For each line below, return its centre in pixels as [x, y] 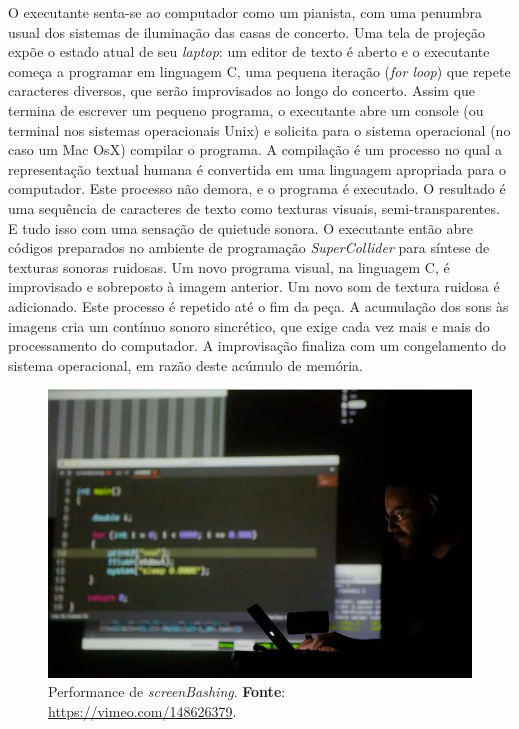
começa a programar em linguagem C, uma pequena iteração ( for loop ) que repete [259, 70]
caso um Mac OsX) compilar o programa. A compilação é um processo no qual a [255, 149]
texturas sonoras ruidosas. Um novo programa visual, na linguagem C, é [229, 266]
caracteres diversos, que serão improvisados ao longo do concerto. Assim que [242, 90]
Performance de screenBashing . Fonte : [167, 691]
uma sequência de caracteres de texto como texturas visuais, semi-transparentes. [254, 207]
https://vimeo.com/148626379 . [142, 710]
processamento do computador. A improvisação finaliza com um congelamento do [257, 345]
